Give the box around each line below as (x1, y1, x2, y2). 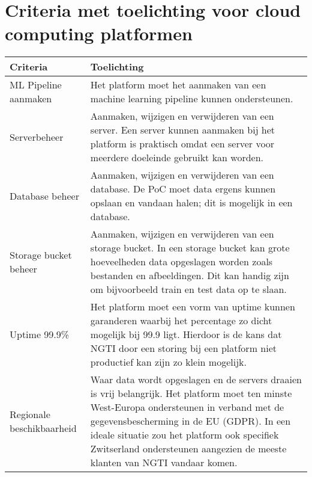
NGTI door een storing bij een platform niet (90, 341, 277, 355)
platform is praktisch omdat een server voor (90, 137, 275, 151)
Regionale (10, 407, 50, 421)
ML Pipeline (10, 78, 62, 92)
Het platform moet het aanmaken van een (90, 78, 266, 92)
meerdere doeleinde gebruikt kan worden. (90, 150, 264, 165)
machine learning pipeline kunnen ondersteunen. (90, 91, 293, 106)
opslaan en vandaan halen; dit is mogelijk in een (90, 195, 293, 210)
